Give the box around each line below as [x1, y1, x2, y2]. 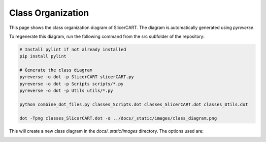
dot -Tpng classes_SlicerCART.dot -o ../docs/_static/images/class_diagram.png [19, 115, 217, 121]
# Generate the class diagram [19, 67, 93, 73]
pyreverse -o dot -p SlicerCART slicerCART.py [19, 74, 134, 80]
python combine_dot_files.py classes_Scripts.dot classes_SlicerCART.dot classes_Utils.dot [19, 102, 248, 108]
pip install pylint [19, 54, 66, 59]
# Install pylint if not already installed [19, 47, 127, 52]
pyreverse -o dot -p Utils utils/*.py [19, 88, 113, 93]
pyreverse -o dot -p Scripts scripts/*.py [19, 81, 124, 86]
